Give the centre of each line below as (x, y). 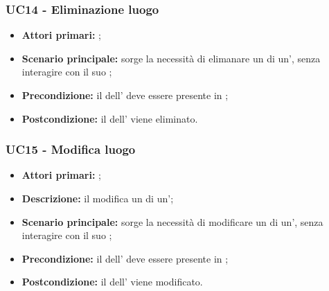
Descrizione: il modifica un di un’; (98, 198)
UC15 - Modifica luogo (71, 149)
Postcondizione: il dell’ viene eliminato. (110, 118)
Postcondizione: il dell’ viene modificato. (112, 282)
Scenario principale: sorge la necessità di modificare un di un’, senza (172, 221)
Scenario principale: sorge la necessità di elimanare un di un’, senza (171, 58)
